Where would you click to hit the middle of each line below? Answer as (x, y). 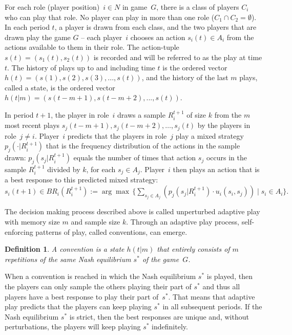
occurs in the (226, 157)
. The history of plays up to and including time (81, 67)
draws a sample (141, 114)
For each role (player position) (52, 7)
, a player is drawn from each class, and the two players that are (155, 27)
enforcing (19, 231)
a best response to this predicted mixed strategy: (81, 180)
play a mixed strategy (210, 135)
